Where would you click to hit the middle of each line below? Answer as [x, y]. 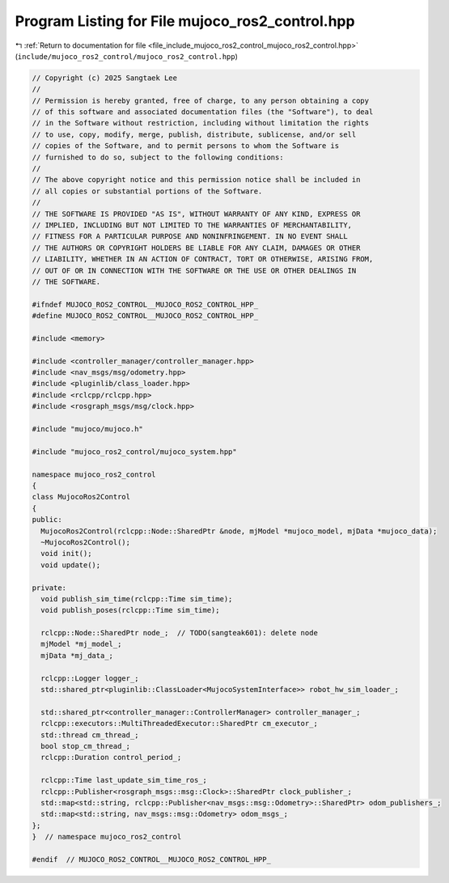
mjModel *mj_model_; [81, 644]
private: [49, 588]
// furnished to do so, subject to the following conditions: [158, 157]
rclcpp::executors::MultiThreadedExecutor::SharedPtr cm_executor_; [180, 724]
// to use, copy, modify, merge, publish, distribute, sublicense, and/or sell [194, 134]
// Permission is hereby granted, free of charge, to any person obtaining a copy [201, 100]
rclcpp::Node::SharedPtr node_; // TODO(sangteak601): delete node [180, 633]
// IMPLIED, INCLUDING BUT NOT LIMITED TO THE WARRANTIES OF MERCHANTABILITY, [192, 225]
